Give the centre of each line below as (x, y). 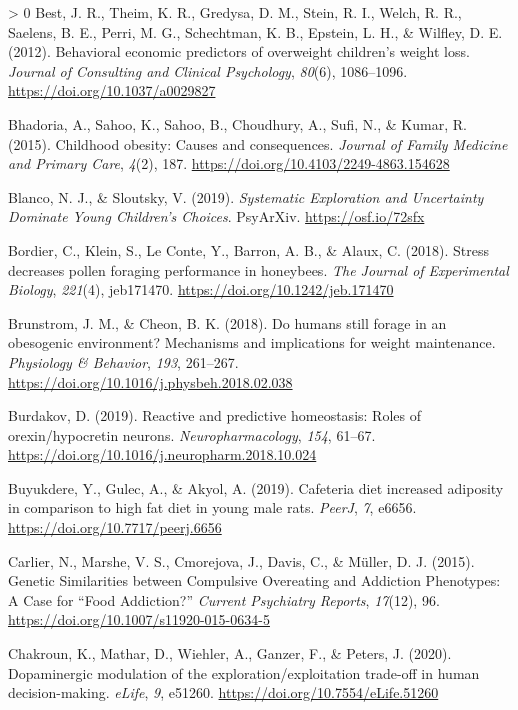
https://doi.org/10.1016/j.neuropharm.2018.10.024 (162, 454)
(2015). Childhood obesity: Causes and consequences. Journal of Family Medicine (258, 143)
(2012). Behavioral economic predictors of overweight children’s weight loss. (239, 51)
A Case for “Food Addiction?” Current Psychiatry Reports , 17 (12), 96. (224, 599)
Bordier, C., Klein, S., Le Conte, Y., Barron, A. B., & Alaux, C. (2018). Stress (249, 249)
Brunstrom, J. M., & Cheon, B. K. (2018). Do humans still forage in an (227, 322)
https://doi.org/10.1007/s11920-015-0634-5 (139, 619)
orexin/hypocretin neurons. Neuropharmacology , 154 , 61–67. (192, 434)
